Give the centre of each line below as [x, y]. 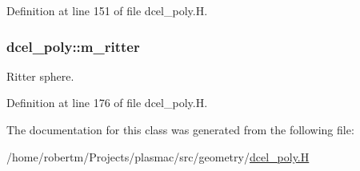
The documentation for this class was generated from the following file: [180, 129]
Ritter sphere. [40, 76]
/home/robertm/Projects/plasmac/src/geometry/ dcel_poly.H [158, 156]
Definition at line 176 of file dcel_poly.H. [107, 103]
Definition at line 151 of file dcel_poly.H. [107, 10]
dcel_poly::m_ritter [73, 46]
